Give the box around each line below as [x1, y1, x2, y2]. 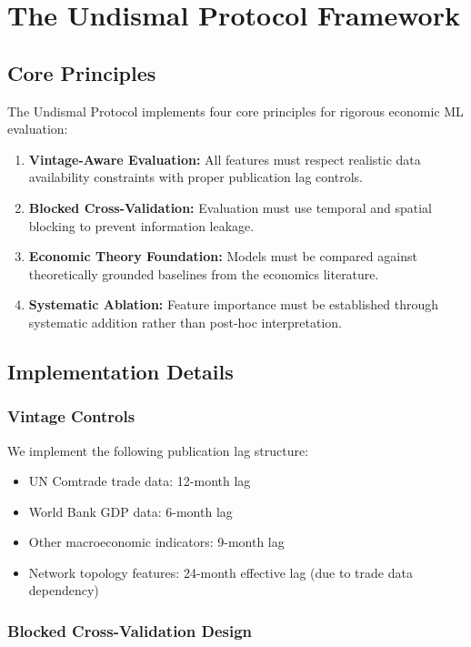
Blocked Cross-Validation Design [7, 620, 253, 642]
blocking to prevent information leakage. [28, 216, 255, 235]
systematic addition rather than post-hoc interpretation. [28, 312, 342, 331]
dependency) [28, 581, 99, 600]
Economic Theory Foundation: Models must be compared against [28, 247, 417, 266]
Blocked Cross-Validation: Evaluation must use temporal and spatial [28, 197, 433, 217]
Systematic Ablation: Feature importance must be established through [28, 295, 439, 314]
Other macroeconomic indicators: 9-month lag [28, 532, 285, 551]
